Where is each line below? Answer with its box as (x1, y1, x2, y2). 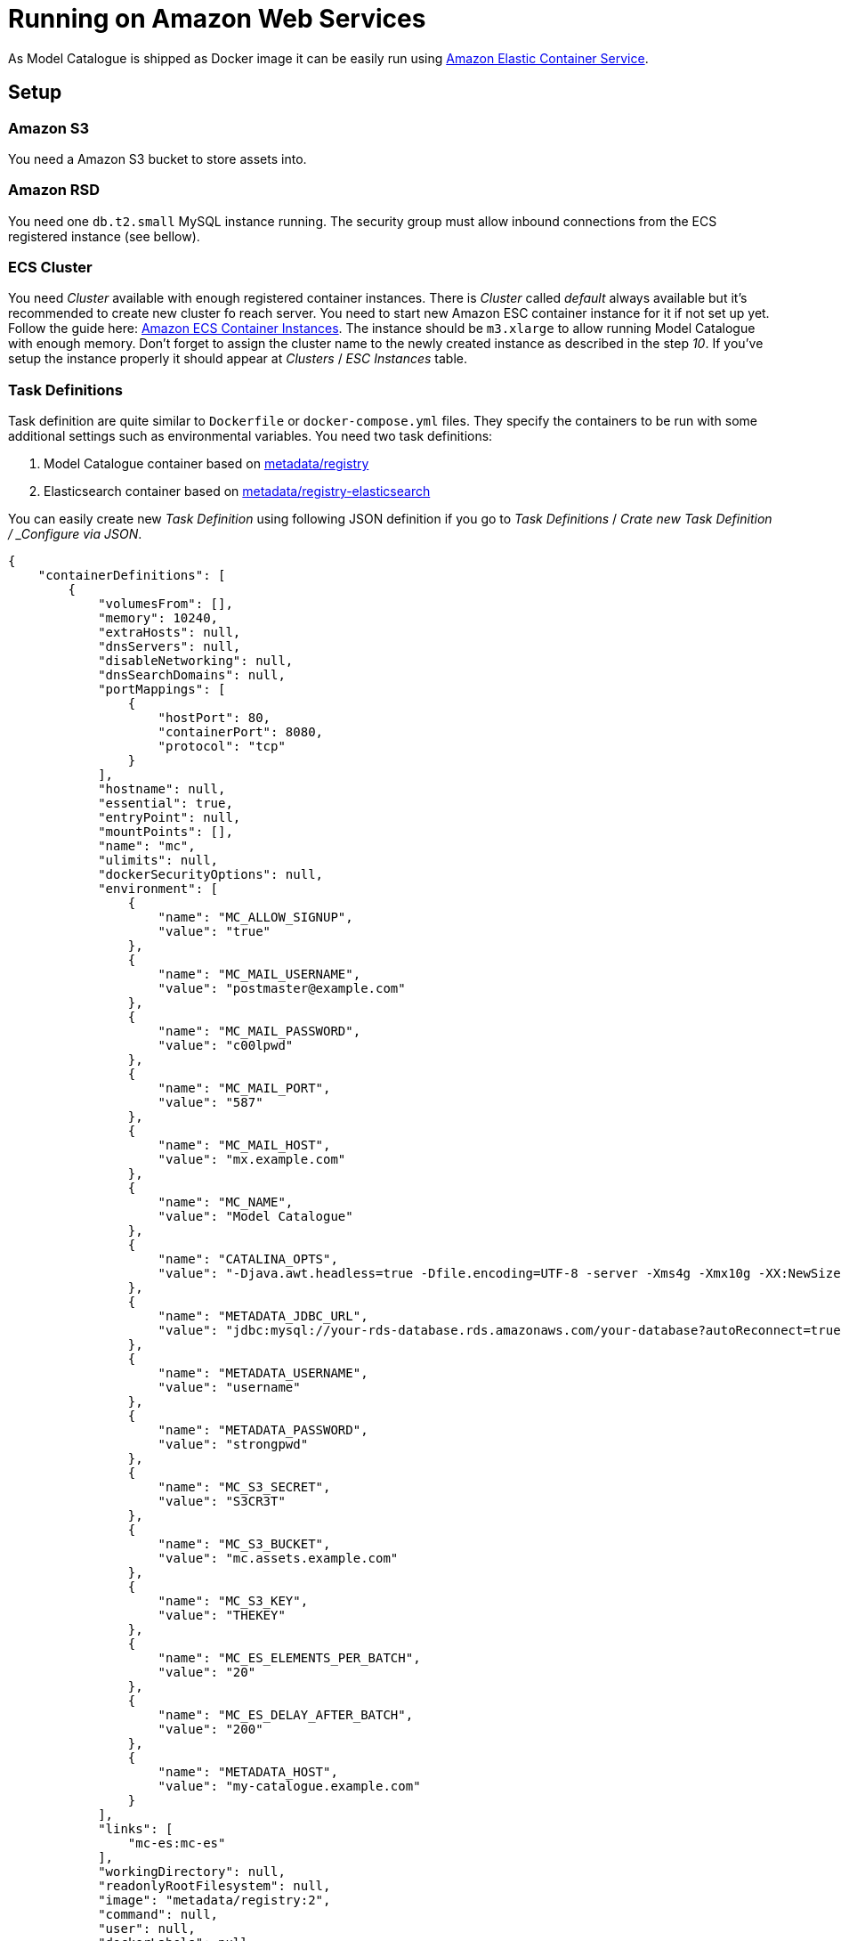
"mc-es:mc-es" (127, 1836, 226, 1851)
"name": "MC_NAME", (158, 1195, 294, 1210)
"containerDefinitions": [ (37, 568, 226, 583)
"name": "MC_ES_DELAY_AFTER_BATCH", (158, 1708, 414, 1723)
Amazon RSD (8, 181, 101, 199)
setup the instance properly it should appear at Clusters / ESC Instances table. (8, 351, 467, 367)
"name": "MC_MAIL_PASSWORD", (158, 1024, 361, 1039)
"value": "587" (158, 1095, 263, 1110)
